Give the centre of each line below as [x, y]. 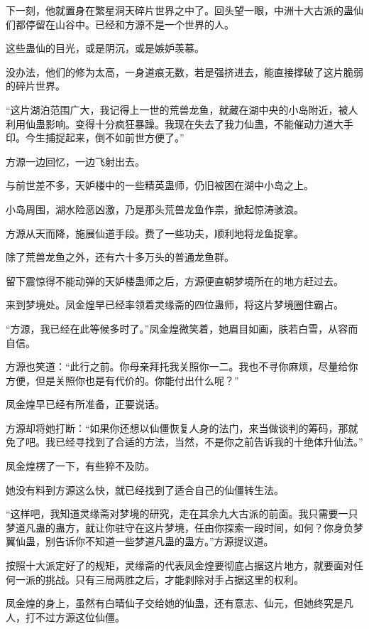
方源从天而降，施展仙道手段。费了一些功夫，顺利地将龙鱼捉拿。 [155, 233]
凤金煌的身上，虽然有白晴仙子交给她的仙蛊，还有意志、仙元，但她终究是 [175, 603]
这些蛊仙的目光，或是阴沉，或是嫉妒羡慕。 [105, 48]
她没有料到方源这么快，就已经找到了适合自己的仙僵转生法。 [145, 489]
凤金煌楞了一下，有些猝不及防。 [80, 466]
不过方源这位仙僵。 [80, 617]
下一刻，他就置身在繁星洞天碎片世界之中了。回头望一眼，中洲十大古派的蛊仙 [184, 10]
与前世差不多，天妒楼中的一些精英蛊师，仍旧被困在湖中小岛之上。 [160, 185]
